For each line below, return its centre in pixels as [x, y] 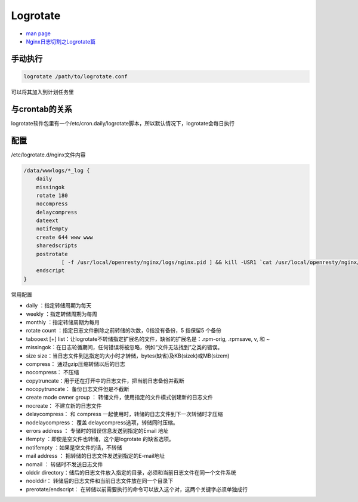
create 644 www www [65, 237]
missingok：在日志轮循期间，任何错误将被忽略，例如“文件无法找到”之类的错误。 [124, 347]
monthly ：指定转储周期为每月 [63, 322]
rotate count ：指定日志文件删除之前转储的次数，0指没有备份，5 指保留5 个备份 [124, 331]
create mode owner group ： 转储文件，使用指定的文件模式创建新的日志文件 [120, 398]
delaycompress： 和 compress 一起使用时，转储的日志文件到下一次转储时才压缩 [124, 414]
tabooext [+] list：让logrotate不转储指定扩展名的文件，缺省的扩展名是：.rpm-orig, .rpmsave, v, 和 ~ [148, 339]
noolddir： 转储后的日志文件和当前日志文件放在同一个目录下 [100, 481]
